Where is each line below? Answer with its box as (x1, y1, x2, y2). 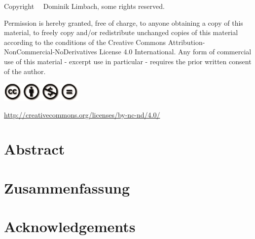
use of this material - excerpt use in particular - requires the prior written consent (4, 56, 252, 66)
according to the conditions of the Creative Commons (4, 37, 166, 47)
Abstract (4, 139, 65, 159)
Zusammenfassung (4, 177, 130, 198)
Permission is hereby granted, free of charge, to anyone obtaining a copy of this (4, 17, 243, 28)
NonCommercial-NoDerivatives (4, 46, 97, 57)
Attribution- (168, 37, 205, 47)
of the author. (4, 66, 46, 76)
